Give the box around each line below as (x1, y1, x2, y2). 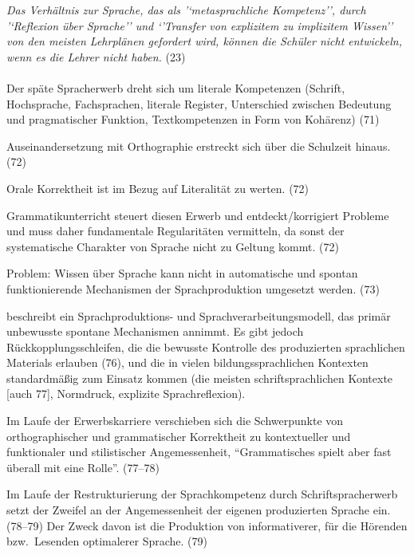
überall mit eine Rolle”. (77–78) (6, 459, 160, 475)
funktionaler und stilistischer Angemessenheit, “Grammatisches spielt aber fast (6, 443, 392, 460)
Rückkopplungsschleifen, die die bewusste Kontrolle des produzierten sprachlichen (6, 338, 405, 355)
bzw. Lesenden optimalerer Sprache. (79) (6, 533, 207, 549)
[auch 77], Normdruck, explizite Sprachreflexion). (6, 385, 246, 402)
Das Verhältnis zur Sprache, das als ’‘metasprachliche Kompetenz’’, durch (6, 2, 366, 18)
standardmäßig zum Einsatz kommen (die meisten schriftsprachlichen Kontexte (6, 369, 393, 386)
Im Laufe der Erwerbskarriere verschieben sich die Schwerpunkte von (6, 412, 344, 429)
